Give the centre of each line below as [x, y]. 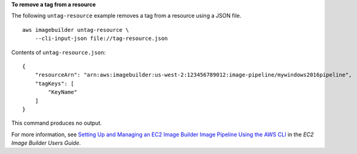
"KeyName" [63, 92]
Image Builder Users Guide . [46, 143]
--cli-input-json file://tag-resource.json [101, 39]
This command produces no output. [57, 123]
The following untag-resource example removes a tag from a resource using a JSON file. [126, 16]
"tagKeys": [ [54, 83]
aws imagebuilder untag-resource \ [76, 30]
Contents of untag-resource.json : [59, 52]
